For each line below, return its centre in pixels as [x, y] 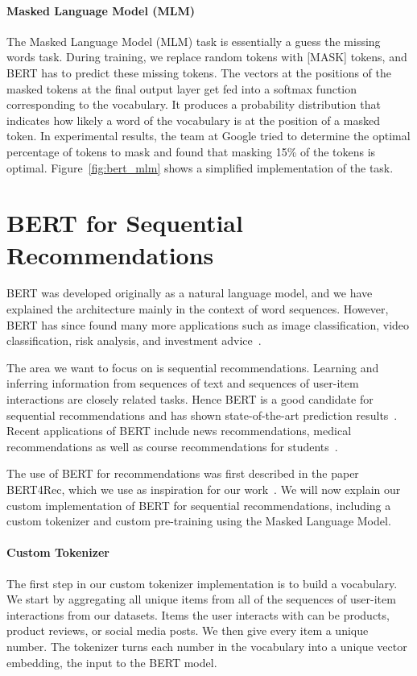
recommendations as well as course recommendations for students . [172, 446]
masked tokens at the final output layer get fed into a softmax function [182, 88]
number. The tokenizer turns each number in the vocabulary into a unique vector [207, 646]
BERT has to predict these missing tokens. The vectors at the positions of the [199, 72]
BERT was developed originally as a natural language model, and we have [190, 293]
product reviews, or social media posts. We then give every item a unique [188, 630]
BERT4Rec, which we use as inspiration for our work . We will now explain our [204, 489]
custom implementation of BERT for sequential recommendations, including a [199, 505]
